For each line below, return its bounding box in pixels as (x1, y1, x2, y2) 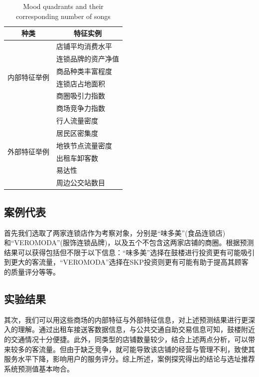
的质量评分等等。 (4, 266, 60, 277)
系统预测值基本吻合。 (4, 363, 74, 374)
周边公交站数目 (56, 177, 105, 188)
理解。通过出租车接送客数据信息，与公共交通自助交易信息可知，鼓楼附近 (17, 324, 255, 335)
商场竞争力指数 (56, 103, 105, 113)
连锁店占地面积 (56, 78, 105, 88)
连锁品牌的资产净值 (56, 53, 119, 63)
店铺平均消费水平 (56, 41, 112, 51)
